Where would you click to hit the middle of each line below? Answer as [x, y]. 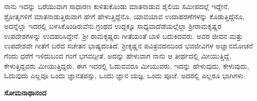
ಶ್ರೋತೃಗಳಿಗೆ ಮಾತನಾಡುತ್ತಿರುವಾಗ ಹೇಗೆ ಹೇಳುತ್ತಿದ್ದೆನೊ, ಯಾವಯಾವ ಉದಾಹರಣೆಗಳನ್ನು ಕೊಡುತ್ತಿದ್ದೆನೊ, [124, 16]
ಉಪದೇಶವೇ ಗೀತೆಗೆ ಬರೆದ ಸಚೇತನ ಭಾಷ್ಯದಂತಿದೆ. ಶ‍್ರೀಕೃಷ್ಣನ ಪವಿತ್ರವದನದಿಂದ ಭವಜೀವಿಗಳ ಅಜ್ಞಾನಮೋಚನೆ [128, 46]
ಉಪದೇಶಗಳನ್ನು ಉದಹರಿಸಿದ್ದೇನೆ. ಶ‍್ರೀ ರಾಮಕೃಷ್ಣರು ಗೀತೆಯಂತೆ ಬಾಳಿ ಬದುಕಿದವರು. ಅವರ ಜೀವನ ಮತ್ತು [123, 36]
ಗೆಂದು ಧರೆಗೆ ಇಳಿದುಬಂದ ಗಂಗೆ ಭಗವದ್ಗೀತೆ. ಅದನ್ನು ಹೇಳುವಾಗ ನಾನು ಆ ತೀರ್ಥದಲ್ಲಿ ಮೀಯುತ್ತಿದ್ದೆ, [118, 55]
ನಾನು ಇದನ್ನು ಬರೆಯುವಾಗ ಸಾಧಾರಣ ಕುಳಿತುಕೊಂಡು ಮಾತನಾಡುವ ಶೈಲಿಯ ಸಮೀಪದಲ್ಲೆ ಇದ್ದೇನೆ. [117, 6]
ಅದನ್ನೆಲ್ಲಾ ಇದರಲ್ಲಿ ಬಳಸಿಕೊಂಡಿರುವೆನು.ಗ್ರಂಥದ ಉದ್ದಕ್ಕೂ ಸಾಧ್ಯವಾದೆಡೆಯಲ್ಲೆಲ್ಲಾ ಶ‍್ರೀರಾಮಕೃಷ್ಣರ [113, 26]
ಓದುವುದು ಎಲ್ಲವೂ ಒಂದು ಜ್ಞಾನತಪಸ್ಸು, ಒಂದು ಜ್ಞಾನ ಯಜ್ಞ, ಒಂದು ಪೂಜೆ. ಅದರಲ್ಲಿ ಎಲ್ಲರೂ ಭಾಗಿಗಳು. [125, 75]
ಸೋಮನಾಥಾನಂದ [25, 92]
